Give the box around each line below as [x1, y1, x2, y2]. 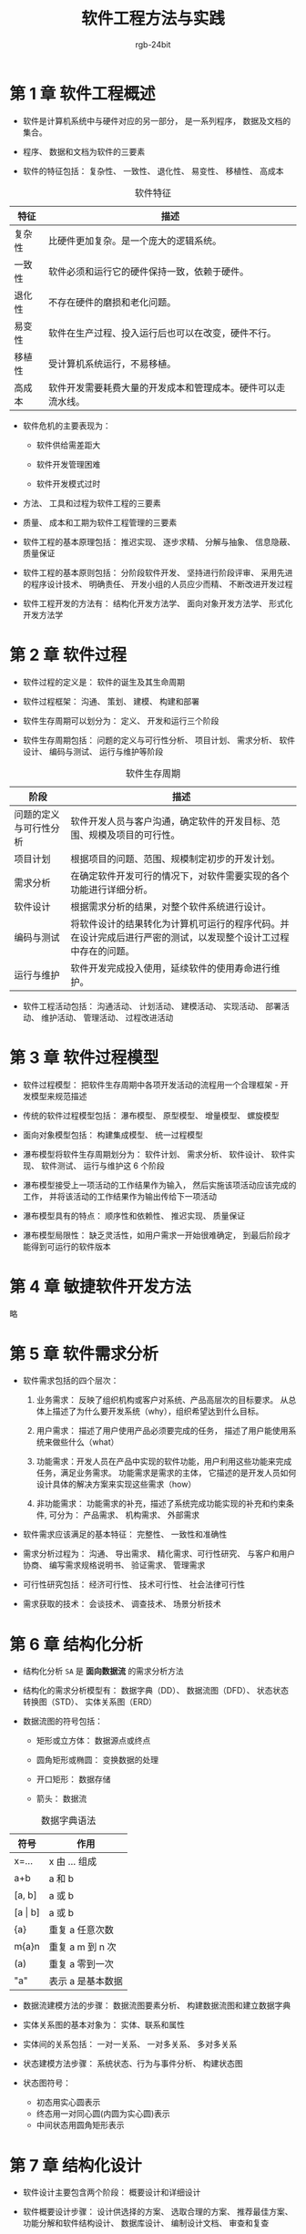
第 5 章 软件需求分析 [9, 1343, 159, 1364]
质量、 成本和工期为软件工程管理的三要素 [22, 517, 178, 528]
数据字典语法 [40, 1815, 97, 1827]
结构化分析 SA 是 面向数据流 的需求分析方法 [22, 1665, 184, 1677]
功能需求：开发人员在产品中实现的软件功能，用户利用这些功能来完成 [36, 1456, 292, 1467]
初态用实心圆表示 [36, 2097, 101, 2108]
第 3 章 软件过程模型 [9, 1047, 159, 1067]
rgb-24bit [135, 38, 171, 50]
